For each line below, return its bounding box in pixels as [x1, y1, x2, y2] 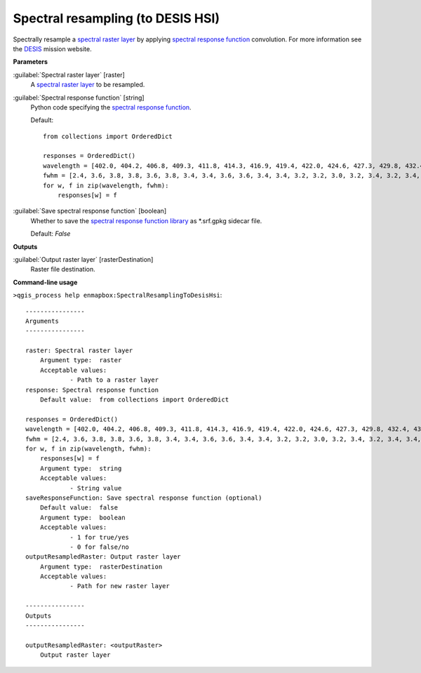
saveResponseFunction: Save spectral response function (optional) [25, 493, 262, 502]
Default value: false [39, 504, 119, 512]
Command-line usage [13, 278, 78, 286]
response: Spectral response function [25, 386, 159, 394]
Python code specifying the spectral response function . [30, 102, 192, 112]
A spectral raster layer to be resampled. [30, 81, 145, 89]
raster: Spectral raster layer [25, 347, 133, 354]
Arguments [25, 316, 59, 325]
